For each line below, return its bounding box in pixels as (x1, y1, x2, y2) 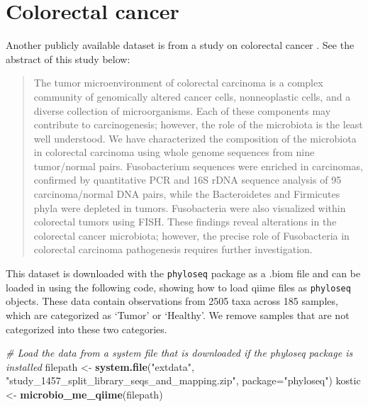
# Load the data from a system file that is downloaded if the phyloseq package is (6, 345, 353, 360)
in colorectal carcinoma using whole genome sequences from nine (33, 145, 315, 160)
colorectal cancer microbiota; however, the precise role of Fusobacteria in (33, 228, 350, 242)
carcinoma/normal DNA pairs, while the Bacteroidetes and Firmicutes (33, 186, 340, 201)
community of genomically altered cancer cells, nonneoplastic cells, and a (33, 89, 351, 104)
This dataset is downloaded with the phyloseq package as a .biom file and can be (6, 266, 361, 281)
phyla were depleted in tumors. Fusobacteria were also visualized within (33, 200, 346, 215)
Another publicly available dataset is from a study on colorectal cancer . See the (6, 38, 355, 52)
